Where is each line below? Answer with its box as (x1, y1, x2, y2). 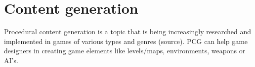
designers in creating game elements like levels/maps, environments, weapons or (4, 45, 246, 56)
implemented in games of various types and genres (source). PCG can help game (4, 36, 248, 46)
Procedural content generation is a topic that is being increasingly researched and (4, 26, 252, 37)
